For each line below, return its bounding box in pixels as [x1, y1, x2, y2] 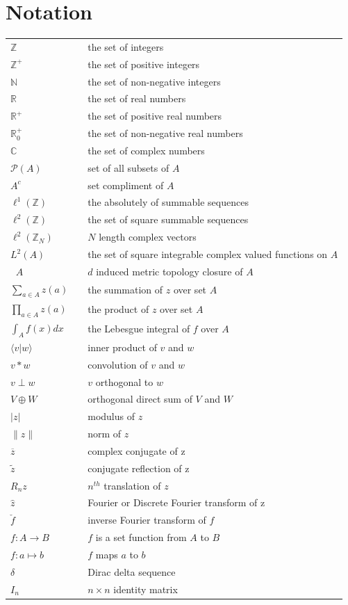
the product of [88, 302, 149, 316]
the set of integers [88, 39, 164, 54]
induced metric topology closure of [96, 264, 243, 278]
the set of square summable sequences [88, 212, 249, 227]
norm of [88, 426, 122, 441]
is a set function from [95, 530, 187, 544]
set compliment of [88, 177, 164, 192]
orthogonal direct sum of [88, 392, 192, 406]
